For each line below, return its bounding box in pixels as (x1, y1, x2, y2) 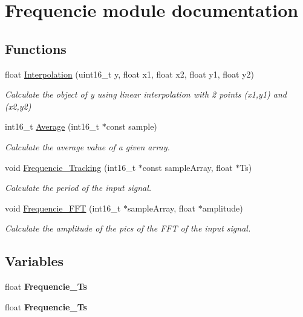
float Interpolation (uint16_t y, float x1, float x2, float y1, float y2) (5, 67, 254, 80)
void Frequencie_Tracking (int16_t (5, 161, 136, 173)
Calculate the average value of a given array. (5, 140, 170, 153)
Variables (5, 252, 64, 270)
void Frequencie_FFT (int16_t (5, 201, 121, 214)
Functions (5, 39, 67, 58)
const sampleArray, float (142, 161, 233, 173)
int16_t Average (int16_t (5, 120, 100, 133)
